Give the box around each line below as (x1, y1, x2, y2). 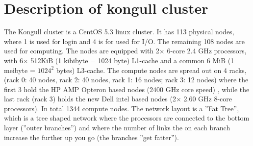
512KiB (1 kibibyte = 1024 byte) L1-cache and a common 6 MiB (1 (30, 55, 234, 65)
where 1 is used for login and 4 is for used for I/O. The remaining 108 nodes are (4, 36, 245, 46)
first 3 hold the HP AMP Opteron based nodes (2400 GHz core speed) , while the (4, 84, 250, 94)
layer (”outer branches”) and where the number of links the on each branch (4, 122, 230, 133)
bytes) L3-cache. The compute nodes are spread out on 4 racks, (56, 65, 247, 75)
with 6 (4, 55, 23, 65)
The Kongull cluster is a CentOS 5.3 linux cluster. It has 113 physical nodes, (4, 26, 234, 37)
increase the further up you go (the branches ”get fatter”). (4, 132, 179, 142)
